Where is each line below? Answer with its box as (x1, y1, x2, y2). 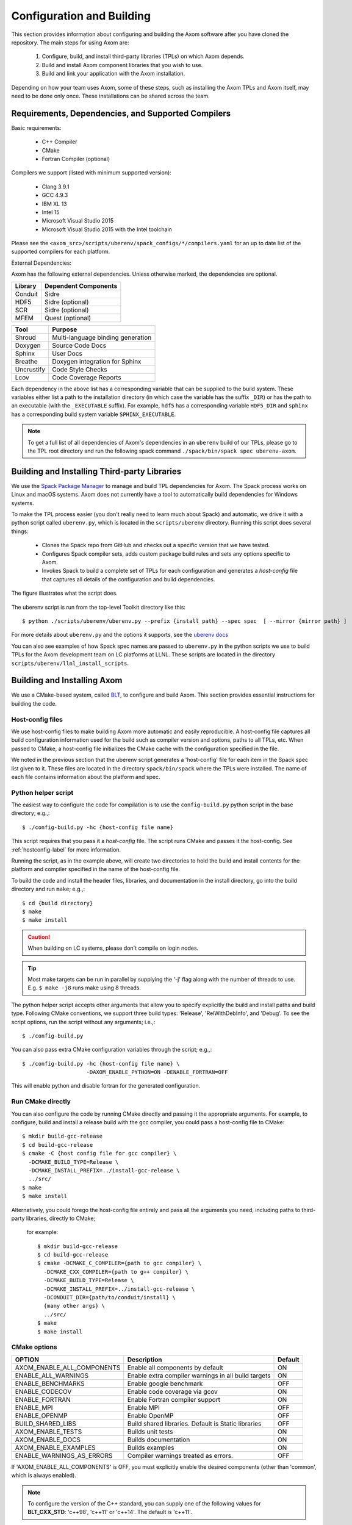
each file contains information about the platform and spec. (11, 773, 160, 780)
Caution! (27, 933, 51, 941)
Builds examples (127, 1443, 174, 1452)
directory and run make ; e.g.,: (11, 885, 85, 893)
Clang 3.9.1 (41, 183, 70, 190)
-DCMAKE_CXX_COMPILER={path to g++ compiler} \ (43, 1268, 189, 1275)
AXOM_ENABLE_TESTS (15, 1427, 82, 1436)
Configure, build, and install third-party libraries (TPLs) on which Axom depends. (41, 52, 245, 60)
